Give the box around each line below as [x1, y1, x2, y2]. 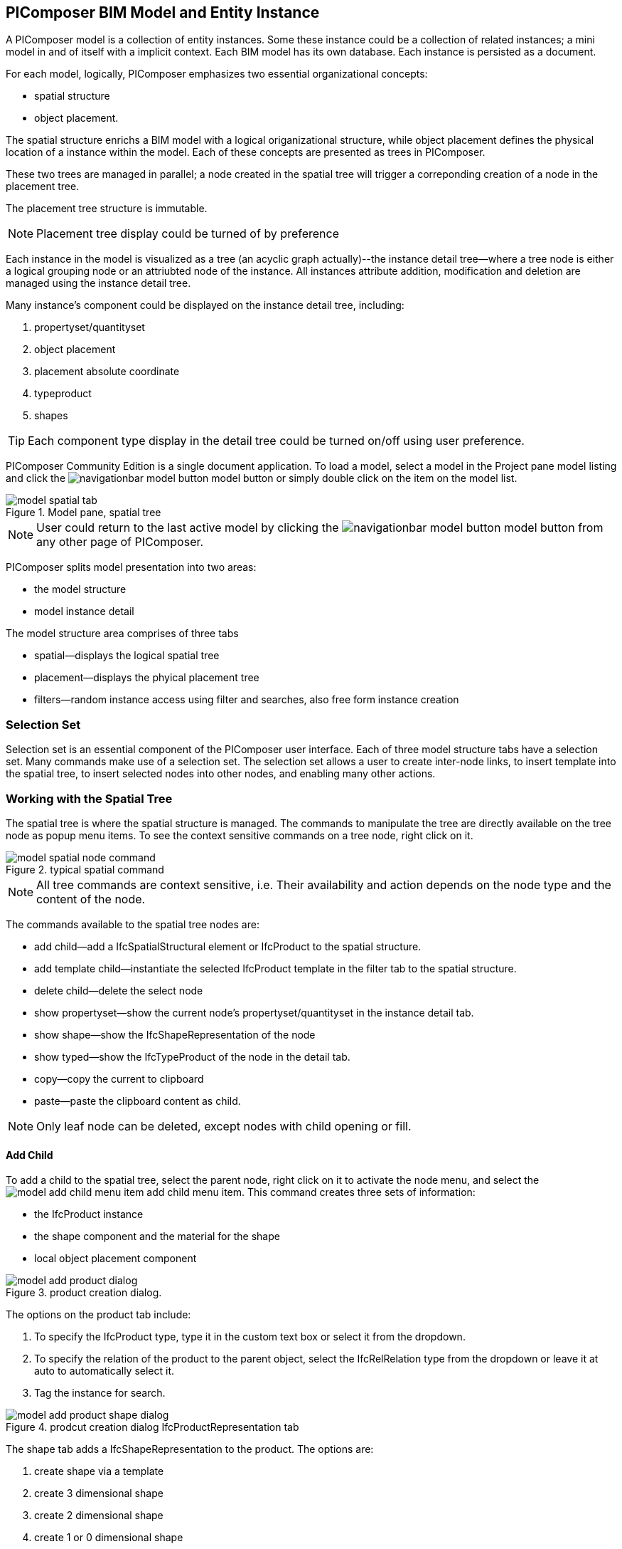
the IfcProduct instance [34, 1208, 144, 1221]
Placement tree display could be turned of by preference [36, 226, 340, 241]
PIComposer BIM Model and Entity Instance [6, 4, 320, 21]
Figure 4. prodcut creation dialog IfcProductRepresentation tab [6, 1421, 299, 1434]
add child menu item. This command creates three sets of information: [146, 1186, 476, 1199]
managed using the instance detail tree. [6, 277, 191, 290]
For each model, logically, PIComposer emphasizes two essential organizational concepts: [6, 68, 428, 80]
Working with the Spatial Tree [6, 791, 173, 806]
